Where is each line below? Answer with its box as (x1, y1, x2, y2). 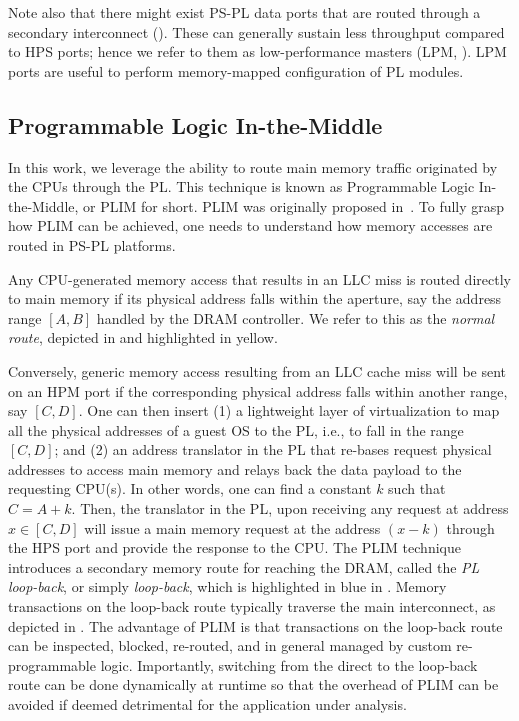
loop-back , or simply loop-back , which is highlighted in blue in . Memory (8, 576, 447, 597)
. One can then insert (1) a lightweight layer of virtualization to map (78, 400, 500, 421)
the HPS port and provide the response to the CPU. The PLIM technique (8, 537, 461, 558)
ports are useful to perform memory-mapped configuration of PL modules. (8, 60, 464, 81)
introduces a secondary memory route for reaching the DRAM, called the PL (8, 556, 480, 577)
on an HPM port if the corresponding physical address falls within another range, (8, 380, 508, 401)
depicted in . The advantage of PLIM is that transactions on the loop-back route (8, 615, 503, 636)
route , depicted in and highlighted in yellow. (8, 327, 278, 348)
